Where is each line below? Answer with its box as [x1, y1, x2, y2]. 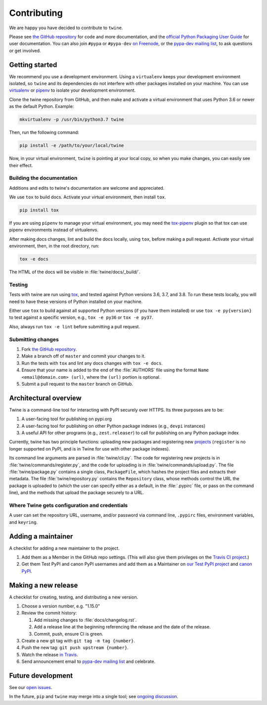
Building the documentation [9, 175, 78, 182]
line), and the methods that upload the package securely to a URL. [9, 490, 144, 496]
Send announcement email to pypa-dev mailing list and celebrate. [21, 658, 156, 664]
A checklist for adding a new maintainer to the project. [9, 545, 120, 551]
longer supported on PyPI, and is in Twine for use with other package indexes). [9, 446, 170, 452]
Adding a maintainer [9, 532, 73, 541]
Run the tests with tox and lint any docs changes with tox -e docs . [21, 360, 163, 366]
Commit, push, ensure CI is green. [34, 631, 103, 637]
